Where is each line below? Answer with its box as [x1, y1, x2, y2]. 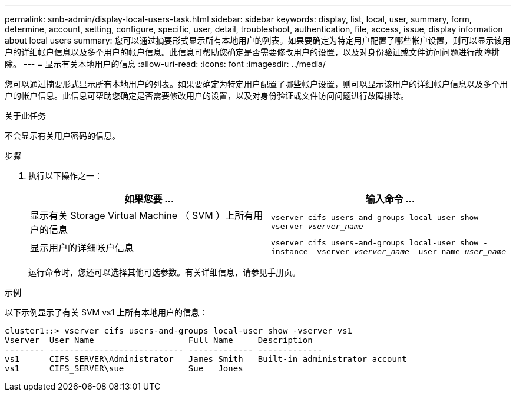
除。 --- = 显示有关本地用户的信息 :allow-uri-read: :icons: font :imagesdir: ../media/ [5, 59, 326, 69]
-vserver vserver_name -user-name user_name [312, 247, 507, 256]
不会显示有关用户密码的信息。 [5, 131, 120, 141]
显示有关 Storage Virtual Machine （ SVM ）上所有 [30, 209, 254, 221]
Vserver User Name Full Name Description [5, 335, 313, 345]
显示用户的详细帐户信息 [30, 242, 134, 254]
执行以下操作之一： [28, 171, 102, 181]
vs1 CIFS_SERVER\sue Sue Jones [5, 364, 243, 373]
